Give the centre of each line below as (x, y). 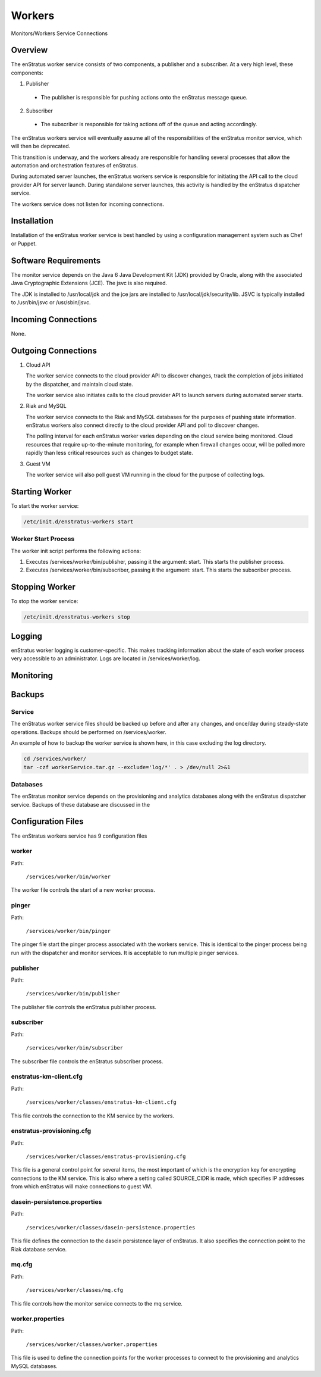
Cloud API (38, 365)
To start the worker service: (45, 505)
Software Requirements (56, 260)
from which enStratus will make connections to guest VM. (82, 1186)
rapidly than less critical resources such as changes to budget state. (109, 453)
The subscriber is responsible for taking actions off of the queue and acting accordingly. (149, 124)
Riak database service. (39, 1249)
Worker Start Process (43, 539)
